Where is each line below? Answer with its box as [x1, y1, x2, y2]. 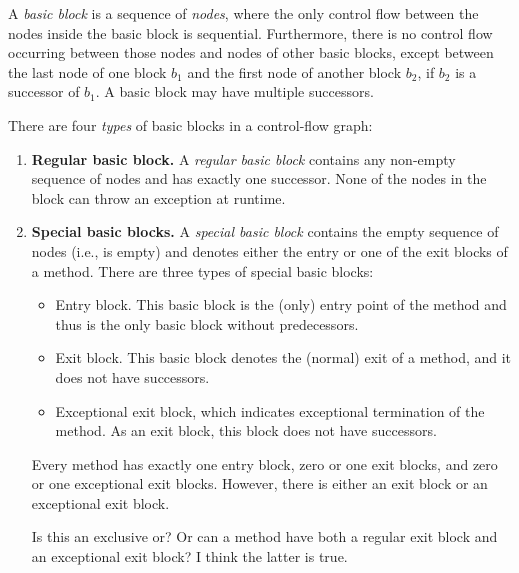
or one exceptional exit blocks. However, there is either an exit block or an [31, 473, 488, 494]
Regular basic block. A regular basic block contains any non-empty [31, 148, 456, 169]
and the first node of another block [187, 61, 402, 82]
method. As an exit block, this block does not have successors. [55, 420, 437, 441]
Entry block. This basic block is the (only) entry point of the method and [55, 294, 507, 315]
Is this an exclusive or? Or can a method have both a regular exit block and [31, 526, 498, 547]
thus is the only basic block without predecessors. [55, 313, 359, 334]
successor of [8, 81, 80, 102]
